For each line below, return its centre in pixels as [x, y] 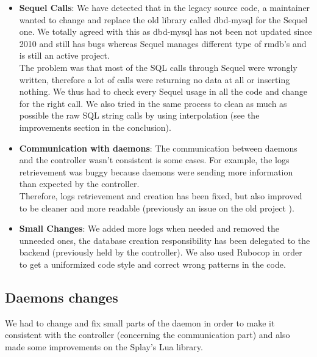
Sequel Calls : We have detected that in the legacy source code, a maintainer [165, 7]
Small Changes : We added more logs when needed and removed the [149, 228]
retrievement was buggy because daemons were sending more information [156, 171]
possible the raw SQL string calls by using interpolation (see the [139, 115]
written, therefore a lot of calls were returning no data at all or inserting [155, 79]
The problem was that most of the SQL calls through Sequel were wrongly [158, 67]
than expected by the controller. [79, 184]
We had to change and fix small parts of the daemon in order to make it [140, 322]
